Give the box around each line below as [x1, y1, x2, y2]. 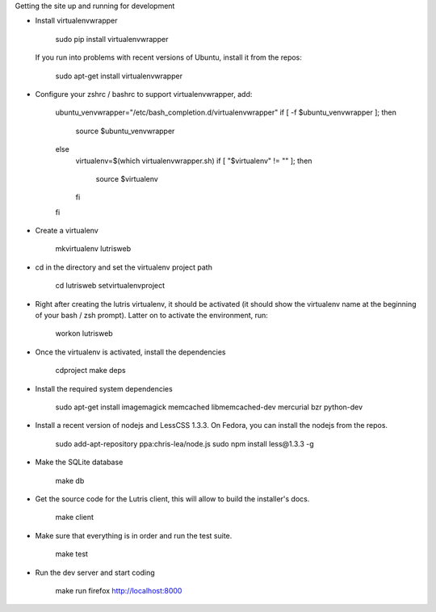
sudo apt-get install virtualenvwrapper [55, 71, 183, 81]
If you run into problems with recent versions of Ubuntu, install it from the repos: [35, 52, 303, 62]
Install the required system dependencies [35, 384, 173, 393]
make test [55, 549, 89, 559]
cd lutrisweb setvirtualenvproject [55, 281, 166, 291]
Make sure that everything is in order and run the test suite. [35, 530, 233, 540]
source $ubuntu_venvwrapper [75, 126, 175, 136]
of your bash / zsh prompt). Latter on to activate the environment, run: [35, 311, 268, 321]
